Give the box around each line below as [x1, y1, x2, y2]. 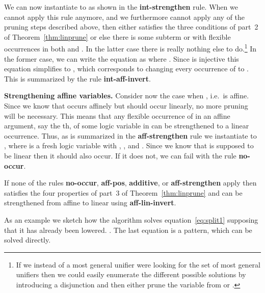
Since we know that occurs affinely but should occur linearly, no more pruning [4, 100, 248, 111]
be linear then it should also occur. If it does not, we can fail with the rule [4, 150, 236, 161]
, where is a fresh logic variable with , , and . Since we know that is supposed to [4, 140, 254, 151]
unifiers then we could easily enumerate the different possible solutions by [16, 269, 246, 280]
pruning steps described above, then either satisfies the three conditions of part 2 [4, 21, 258, 32]
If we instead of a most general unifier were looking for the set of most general [16, 259, 260, 270]
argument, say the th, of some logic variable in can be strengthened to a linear [4, 120, 249, 131]
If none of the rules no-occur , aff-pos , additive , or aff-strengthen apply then [4, 177, 257, 188]
